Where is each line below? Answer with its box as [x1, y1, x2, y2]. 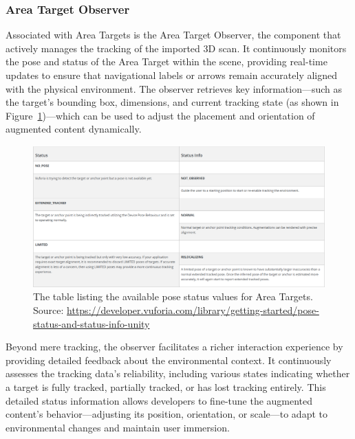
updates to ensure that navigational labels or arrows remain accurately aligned [6, 68, 338, 82]
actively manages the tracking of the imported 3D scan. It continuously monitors [6, 41, 347, 55]
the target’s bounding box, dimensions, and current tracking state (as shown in [6, 95, 339, 109]
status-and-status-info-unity [33, 316, 150, 330]
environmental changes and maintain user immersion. [6, 420, 230, 434]
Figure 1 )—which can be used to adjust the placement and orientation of [6, 108, 315, 122]
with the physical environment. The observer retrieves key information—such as [6, 81, 343, 95]
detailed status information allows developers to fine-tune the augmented [6, 393, 313, 407]
